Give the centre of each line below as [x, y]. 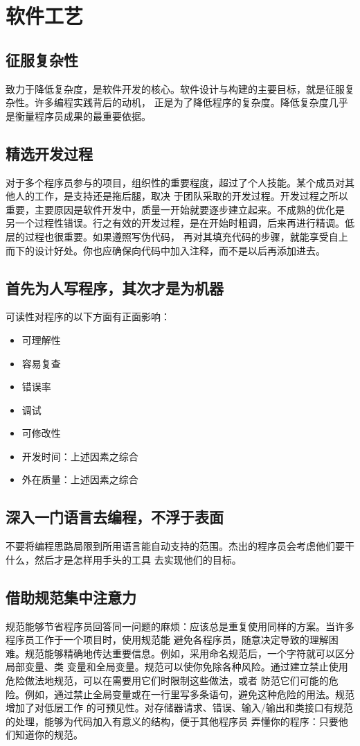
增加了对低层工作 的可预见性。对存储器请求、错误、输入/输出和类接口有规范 [179, 708]
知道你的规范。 [49, 735]
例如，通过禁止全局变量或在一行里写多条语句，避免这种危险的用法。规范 [189, 694]
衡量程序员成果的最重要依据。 [83, 115]
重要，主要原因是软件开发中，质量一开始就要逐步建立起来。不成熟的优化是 [175, 209]
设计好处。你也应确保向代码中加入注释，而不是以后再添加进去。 [180, 250]
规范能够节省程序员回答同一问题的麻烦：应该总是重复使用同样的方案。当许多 [180, 626]
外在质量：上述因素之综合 [80, 479]
